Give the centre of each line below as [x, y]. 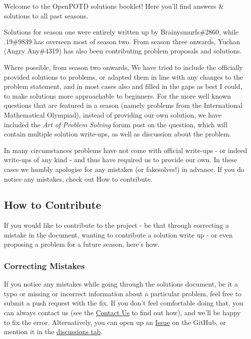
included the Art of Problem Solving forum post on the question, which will [116, 124]
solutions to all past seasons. [46, 15]
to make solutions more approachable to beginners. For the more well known [118, 95]
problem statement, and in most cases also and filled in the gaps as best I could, [123, 86]
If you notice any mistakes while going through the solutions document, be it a [121, 284]
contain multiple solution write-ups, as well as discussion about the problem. [118, 134]
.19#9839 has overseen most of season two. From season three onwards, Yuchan [122, 41]
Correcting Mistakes [44, 266]
